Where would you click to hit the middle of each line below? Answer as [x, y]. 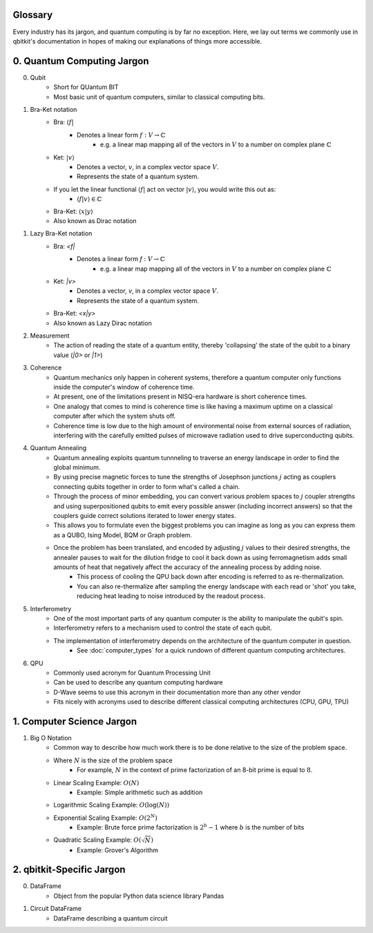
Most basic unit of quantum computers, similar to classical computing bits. [159, 97]
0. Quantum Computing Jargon [81, 61]
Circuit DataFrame [56, 909]
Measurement [50, 336]
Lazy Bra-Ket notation [61, 233]
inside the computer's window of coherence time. [124, 387]
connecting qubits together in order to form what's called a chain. [147, 486]
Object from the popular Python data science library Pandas [139, 896]
